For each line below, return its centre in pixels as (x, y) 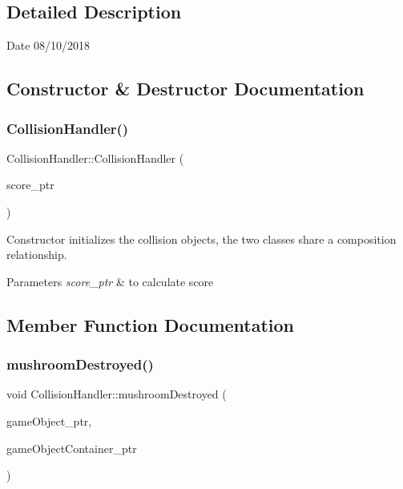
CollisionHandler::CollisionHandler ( (95, 158)
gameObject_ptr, (49, 420)
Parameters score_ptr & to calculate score (110, 281)
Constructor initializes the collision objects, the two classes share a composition (201, 238)
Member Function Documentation (151, 324)
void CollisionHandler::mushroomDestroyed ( (117, 394)
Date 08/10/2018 (48, 45)
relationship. (37, 255)
